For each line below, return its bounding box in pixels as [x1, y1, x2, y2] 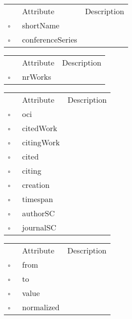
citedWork [22, 122, 57, 134]
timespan [22, 193, 53, 205]
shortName [22, 20, 60, 31]
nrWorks [22, 71, 51, 82]
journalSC [22, 222, 57, 233]
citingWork [22, 137, 60, 148]
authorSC [22, 207, 55, 219]
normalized [22, 301, 60, 313]
